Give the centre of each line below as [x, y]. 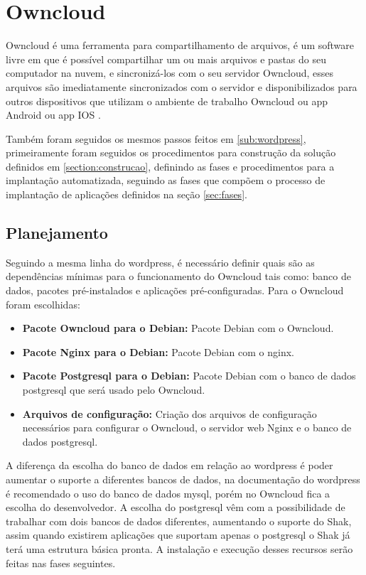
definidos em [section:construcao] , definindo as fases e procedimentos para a [170, 166]
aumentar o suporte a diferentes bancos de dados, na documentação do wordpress [183, 479]
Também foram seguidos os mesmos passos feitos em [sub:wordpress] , [156, 138]
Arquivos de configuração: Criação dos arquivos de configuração [169, 413]
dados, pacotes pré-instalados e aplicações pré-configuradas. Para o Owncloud [175, 290]
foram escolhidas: [43, 304]
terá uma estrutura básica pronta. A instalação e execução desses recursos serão [179, 548]
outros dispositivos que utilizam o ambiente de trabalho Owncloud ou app [167, 101]
